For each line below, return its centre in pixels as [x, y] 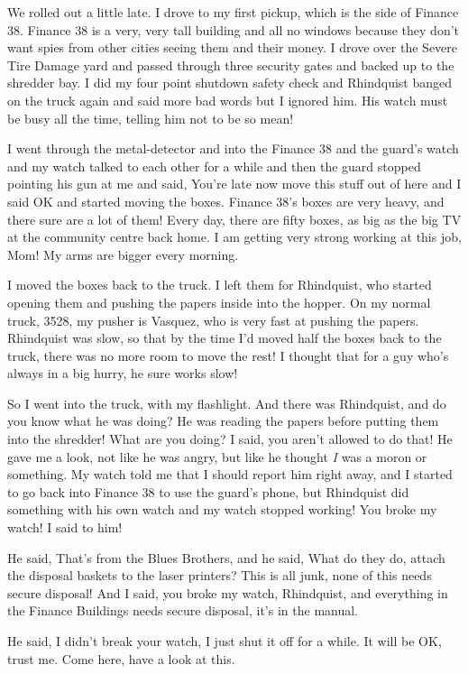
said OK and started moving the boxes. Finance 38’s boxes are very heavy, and [226, 201]
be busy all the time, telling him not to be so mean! [151, 118]
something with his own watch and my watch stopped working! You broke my [222, 509]
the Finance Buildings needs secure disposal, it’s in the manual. [183, 610]
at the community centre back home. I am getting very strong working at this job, [234, 237]
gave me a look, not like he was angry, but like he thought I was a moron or [217, 456]
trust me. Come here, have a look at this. [121, 658]
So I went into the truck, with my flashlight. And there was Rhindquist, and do [227, 403]
